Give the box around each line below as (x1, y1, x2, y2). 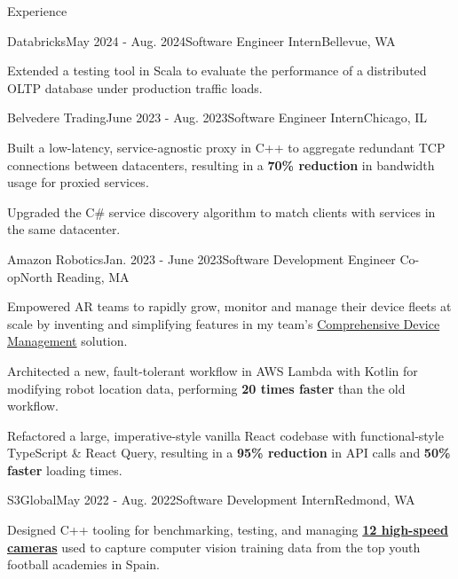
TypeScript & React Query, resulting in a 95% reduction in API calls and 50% (7, 443, 451, 462)
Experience (7, 2, 67, 20)
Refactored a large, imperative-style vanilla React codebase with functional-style (7, 426, 444, 444)
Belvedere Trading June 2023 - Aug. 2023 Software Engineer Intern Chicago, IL (7, 108, 428, 127)
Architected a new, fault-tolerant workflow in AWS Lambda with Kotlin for (7, 361, 418, 379)
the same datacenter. (7, 220, 121, 239)
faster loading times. (7, 460, 122, 479)
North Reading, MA (20, 267, 130, 286)
